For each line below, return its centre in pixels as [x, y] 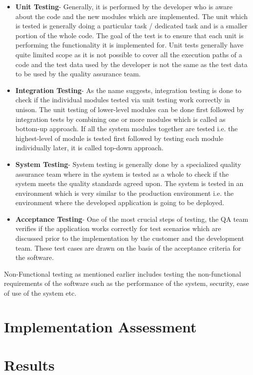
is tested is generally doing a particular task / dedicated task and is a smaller [131, 26]
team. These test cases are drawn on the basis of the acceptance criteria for [128, 247]
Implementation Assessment [100, 326]
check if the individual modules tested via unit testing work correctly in [123, 100]
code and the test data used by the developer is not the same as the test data [131, 64]
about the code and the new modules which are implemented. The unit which [132, 16]
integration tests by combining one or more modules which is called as [120, 119]
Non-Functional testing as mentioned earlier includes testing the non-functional [123, 273]
